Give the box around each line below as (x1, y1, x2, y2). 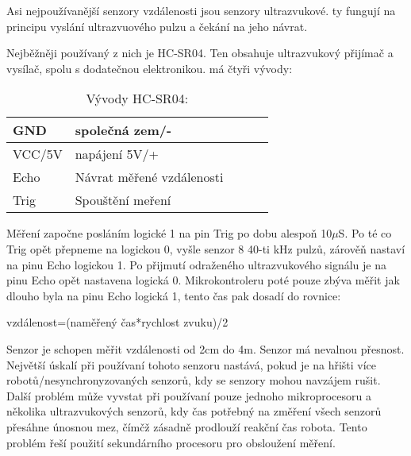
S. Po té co (338, 225, 392, 242)
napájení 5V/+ (75, 145, 159, 164)
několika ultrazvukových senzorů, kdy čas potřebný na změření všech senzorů (6, 403, 382, 419)
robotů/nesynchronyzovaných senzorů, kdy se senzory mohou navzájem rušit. (6, 372, 381, 388)
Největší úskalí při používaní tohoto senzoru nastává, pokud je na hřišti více (6, 356, 377, 373)
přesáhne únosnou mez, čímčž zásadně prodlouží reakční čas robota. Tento (6, 418, 367, 435)
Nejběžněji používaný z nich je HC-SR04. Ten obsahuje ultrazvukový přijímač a (6, 44, 394, 61)
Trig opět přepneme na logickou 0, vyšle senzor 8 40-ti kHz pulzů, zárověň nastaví (6, 240, 405, 257)
